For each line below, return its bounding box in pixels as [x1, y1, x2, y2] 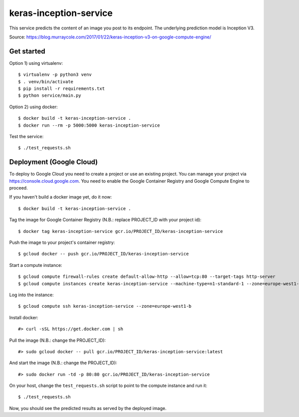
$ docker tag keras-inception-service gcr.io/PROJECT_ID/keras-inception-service [18, 228, 223, 234]
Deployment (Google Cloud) [9, 158, 98, 167]
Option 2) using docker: [9, 104, 58, 110]
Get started [9, 47, 45, 55]
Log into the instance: [9, 292, 54, 298]
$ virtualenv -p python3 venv [18, 72, 92, 77]
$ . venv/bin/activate [18, 79, 74, 84]
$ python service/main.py [18, 93, 82, 98]
